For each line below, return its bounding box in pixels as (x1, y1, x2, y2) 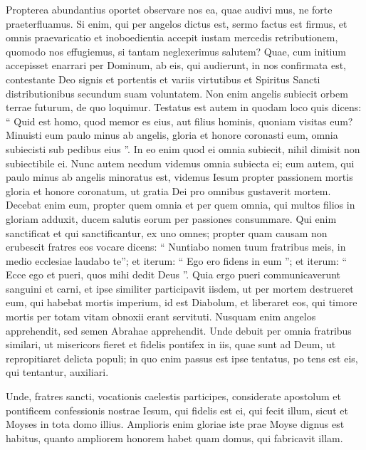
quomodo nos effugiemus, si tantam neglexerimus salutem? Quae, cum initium (6, 43, 346, 58)
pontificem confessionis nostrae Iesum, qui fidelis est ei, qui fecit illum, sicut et (6, 402, 348, 417)
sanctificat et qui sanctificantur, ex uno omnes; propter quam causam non (6, 225, 328, 240)
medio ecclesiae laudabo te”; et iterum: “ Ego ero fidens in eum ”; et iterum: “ (6, 253, 347, 268)
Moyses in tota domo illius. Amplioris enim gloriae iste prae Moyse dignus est (6, 417, 345, 431)
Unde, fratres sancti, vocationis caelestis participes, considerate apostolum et (6, 389, 341, 404)
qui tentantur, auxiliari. (6, 365, 109, 380)
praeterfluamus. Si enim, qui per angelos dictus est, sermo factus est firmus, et (6, 16, 347, 31)
